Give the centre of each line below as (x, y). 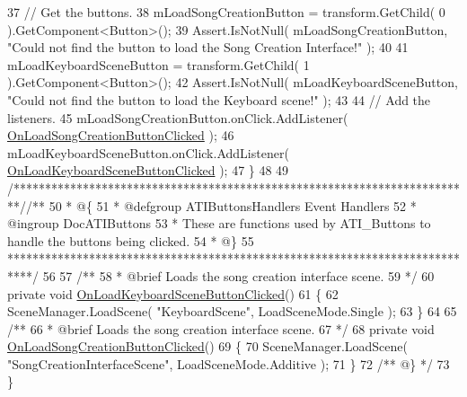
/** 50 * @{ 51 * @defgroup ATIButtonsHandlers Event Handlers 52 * (221, 205)
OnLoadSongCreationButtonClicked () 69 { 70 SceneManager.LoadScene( (207, 346)
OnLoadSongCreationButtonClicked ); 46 (121, 135)
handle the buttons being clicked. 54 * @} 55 (131, 240)
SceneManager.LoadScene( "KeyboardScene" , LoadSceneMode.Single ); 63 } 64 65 (232, 311)
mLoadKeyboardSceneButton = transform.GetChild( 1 (159, 64)
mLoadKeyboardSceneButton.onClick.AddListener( (148, 152)
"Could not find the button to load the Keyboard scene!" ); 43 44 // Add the (219, 99)
